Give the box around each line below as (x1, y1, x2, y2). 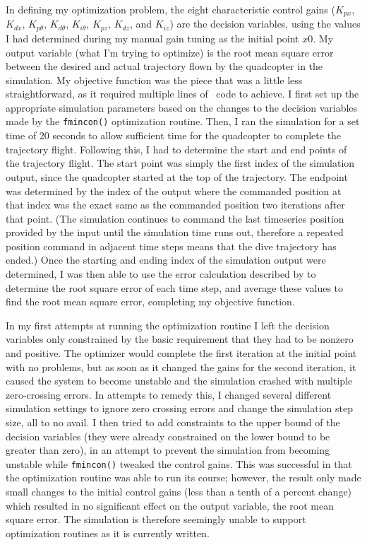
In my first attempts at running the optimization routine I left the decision (6, 317, 330, 332)
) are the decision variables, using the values (169, 16, 361, 31)
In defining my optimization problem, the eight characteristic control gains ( (6, 2, 335, 16)
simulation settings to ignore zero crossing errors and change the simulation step (6, 401, 353, 416)
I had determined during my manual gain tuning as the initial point (6, 30, 299, 45)
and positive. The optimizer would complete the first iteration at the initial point (6, 346, 357, 361)
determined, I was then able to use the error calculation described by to (6, 266, 316, 281)
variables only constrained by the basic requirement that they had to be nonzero (6, 332, 354, 346)
